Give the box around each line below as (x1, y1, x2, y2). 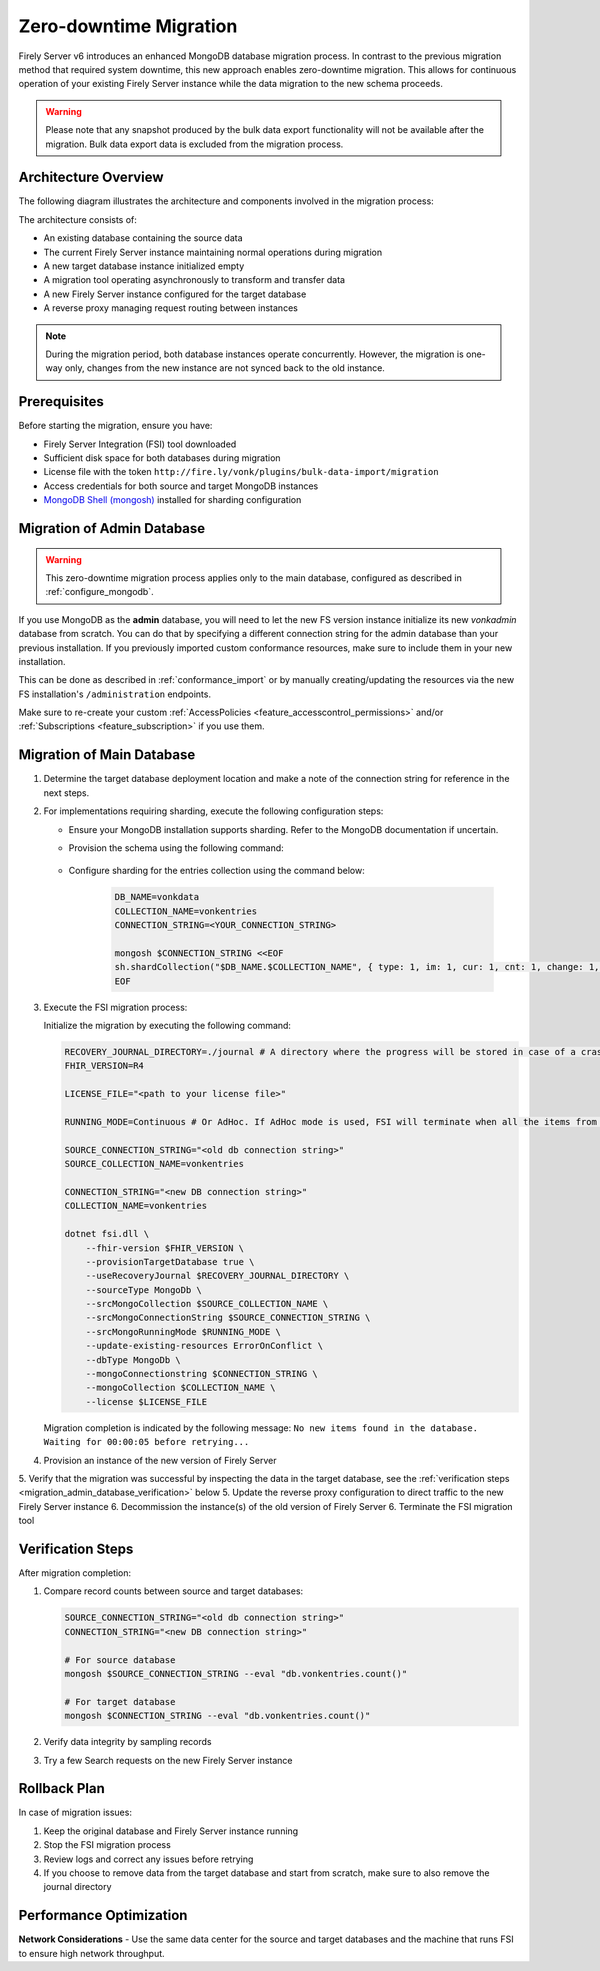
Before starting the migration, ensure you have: (18, 420, 213, 432)
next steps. (43, 786, 90, 799)
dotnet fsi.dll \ (64, 1228, 150, 1240)
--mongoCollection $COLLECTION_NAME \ (85, 1382, 276, 1394)
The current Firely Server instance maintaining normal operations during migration (43, 246, 383, 258)
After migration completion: (18, 1567, 132, 1579)
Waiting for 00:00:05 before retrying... (43, 1436, 250, 1448)
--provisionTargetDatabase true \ (85, 1256, 255, 1267)
